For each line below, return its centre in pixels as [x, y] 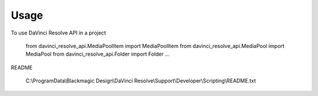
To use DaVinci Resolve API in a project [58, 33]
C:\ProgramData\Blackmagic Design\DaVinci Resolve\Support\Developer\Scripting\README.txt [141, 81]
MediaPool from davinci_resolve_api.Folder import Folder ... [98, 54]
